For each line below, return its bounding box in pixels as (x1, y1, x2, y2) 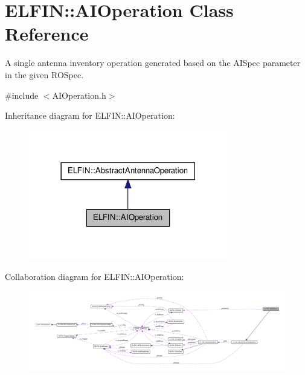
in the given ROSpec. (5, 68, 84, 81)
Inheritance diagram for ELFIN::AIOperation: (5, 109, 175, 122)
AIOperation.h (52, 88, 106, 101)
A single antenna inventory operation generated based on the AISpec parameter (5, 56, 301, 69)
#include (5, 88, 39, 101)
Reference (5, 21, 89, 46)
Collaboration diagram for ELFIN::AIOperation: (5, 270, 184, 282)
